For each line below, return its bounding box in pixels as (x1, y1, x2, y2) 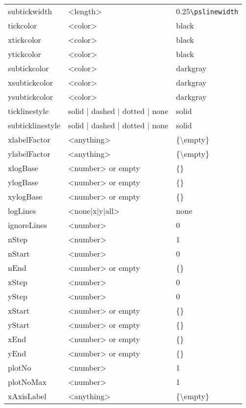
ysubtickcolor (8, 91, 53, 102)
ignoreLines (8, 219, 47, 231)
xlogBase (8, 162, 38, 174)
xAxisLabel (8, 390, 47, 402)
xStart (8, 305, 30, 316)
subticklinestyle (8, 119, 60, 131)
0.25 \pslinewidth (176, 5, 239, 17)
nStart (8, 248, 30, 259)
